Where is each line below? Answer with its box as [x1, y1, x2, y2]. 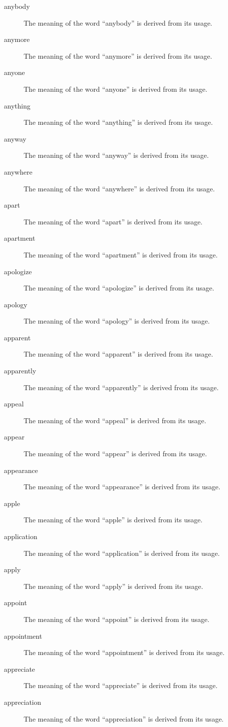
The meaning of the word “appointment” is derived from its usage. [24, 647, 225, 657]
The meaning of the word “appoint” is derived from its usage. [24, 614, 210, 624]
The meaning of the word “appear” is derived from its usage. [24, 448, 207, 459]
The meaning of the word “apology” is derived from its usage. [24, 316, 210, 326]
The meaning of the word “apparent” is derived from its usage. [24, 349, 213, 359]
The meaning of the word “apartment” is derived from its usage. [24, 249, 218, 259]
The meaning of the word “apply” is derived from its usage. [24, 581, 203, 591]
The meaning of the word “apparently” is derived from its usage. [24, 382, 219, 392]
